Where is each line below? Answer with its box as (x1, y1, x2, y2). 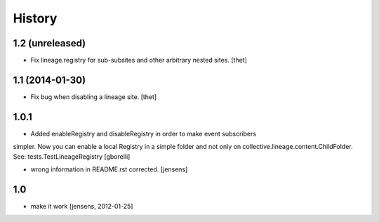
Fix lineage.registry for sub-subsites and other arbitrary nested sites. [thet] (30, 56, 247, 65)
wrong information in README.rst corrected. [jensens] (30, 165, 188, 174)
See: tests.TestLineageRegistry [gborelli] (13, 152, 131, 161)
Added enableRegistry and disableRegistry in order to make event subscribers (30, 129, 256, 138)
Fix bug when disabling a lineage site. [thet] (30, 92, 157, 101)
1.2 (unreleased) (13, 37, 86, 49)
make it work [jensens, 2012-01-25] (30, 202, 133, 210)
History (13, 11, 58, 26)
